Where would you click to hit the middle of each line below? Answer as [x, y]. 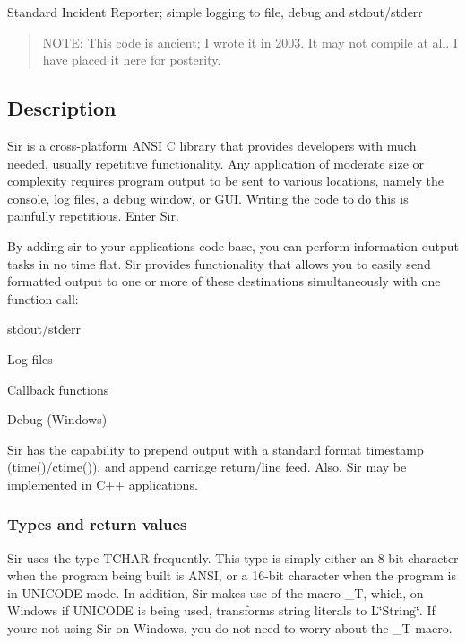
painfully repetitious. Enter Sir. [93, 216]
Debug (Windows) [57, 419]
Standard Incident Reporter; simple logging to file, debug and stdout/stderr [215, 12]
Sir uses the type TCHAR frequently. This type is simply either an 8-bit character [233, 557]
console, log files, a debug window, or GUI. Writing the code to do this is [208, 198]
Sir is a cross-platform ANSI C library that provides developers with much [212, 145]
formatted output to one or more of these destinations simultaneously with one [224, 281]
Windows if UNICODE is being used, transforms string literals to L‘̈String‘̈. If [221, 610]
